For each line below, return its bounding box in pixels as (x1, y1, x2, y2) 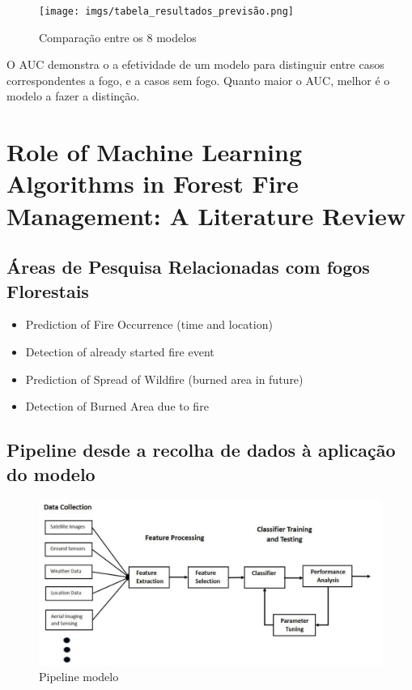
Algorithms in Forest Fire (6, 167, 299, 200)
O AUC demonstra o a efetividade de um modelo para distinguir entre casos (6, 56, 384, 73)
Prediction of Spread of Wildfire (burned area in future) (25, 370, 304, 387)
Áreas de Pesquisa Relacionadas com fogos (6, 254, 370, 279)
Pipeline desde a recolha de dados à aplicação (6, 437, 396, 462)
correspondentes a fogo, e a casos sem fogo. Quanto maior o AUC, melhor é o (6, 71, 390, 88)
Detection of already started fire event (25, 343, 214, 360)
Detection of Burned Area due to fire (25, 398, 209, 415)
